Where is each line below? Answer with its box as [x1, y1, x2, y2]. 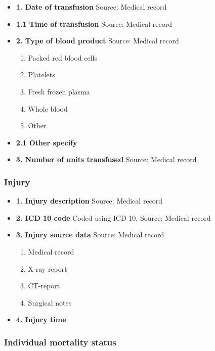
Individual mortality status [4, 335, 116, 348]
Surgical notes [28, 297, 72, 308]
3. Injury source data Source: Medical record [16, 229, 164, 240]
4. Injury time [16, 314, 66, 325]
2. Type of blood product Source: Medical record [16, 35, 179, 46]
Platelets [28, 69, 55, 80]
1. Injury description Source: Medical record [16, 195, 163, 206]
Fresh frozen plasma [28, 86, 90, 96]
